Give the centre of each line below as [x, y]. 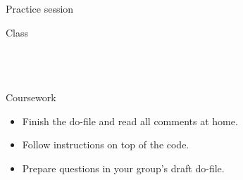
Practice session [40, 8]
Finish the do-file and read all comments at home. [130, 121]
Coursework [31, 97]
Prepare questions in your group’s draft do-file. [123, 168]
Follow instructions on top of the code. [106, 144]
